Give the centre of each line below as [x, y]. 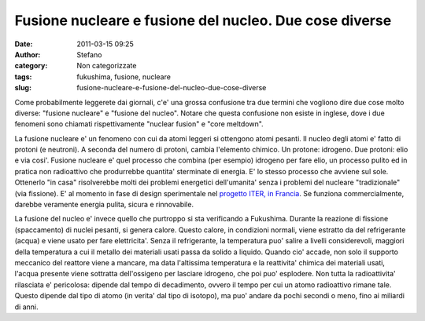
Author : [28, 54]
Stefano [89, 54]
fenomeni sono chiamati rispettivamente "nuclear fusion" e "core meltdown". [139, 124]
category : [31, 66]
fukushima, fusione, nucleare [124, 77]
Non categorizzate [107, 66]
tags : [23, 77]
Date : [24, 44]
